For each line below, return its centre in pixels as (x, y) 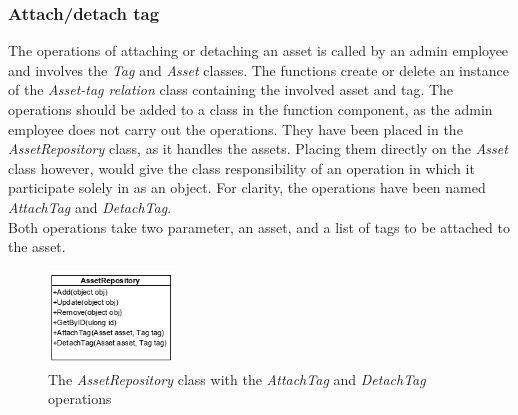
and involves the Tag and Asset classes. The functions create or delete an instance (258, 69)
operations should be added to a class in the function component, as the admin (250, 109)
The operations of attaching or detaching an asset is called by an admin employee (258, 50)
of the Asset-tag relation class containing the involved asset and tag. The (231, 89)
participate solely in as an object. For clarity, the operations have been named (247, 187)
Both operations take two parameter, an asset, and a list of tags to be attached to (259, 226)
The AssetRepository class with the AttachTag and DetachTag (237, 378)
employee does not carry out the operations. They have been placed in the (235, 128)
